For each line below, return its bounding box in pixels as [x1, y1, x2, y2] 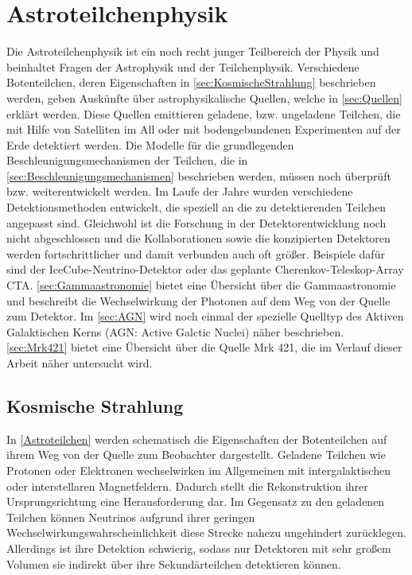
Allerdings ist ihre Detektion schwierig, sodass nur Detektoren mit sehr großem [6, 539, 391, 556]
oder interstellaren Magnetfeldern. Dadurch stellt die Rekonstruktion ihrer [6, 477, 368, 494]
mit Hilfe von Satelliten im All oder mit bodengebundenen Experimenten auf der [6, 121, 401, 138]
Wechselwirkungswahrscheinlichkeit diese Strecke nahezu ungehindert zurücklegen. [6, 524, 406, 541]
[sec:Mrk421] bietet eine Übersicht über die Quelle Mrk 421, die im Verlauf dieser [6, 339, 402, 355]
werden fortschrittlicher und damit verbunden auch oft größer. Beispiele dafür [6, 245, 385, 262]
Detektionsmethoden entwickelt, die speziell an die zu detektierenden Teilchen [6, 199, 387, 216]
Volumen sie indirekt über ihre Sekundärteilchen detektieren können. [6, 555, 341, 572]
